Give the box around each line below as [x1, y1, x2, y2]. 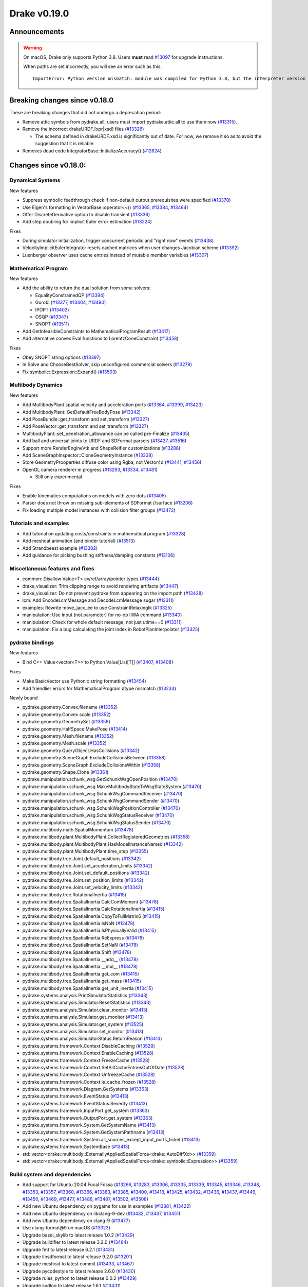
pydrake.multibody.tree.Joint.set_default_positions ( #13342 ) [22, 870, 150, 876]
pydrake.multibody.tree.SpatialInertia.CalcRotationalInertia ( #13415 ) [22, 906, 165, 912]
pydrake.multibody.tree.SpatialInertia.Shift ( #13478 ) [22, 949, 132, 955]
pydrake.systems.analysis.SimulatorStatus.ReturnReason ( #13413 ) [22, 1035, 162, 1042]
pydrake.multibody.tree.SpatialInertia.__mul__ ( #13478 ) [22, 963, 138, 970]
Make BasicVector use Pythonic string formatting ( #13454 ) [22, 678, 146, 684]
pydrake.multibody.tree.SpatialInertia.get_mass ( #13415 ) [22, 978, 141, 984]
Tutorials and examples [9, 520, 69, 527]
